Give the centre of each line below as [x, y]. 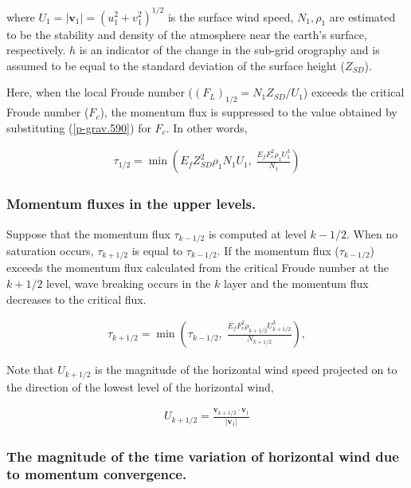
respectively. [36, 50]
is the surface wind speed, [231, 16]
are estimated [362, 16]
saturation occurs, [50, 250]
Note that [30, 370]
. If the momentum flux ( [278, 250]
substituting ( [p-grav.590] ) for [79, 127]
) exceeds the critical [354, 92]
